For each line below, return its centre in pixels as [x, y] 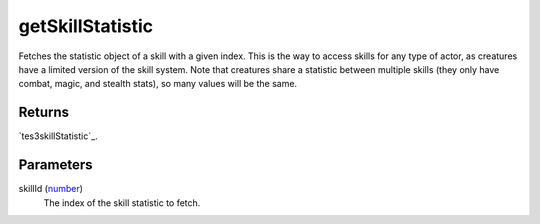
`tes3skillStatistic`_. [58, 136]
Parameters [55, 165]
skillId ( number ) [51, 189]
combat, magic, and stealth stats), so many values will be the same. [158, 84]
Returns [44, 112]
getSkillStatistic [86, 26]
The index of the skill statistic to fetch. [122, 202]
